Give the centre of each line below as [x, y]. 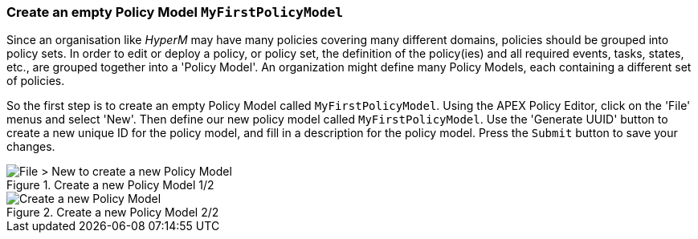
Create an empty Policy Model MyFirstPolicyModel [175, 12]
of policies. [36, 81]
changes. [31, 147]
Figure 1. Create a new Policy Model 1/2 [110, 185]
